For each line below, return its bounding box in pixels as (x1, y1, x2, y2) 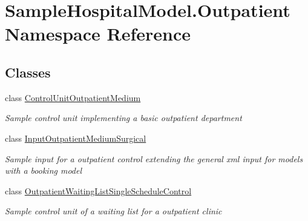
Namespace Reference (5, 21, 191, 46)
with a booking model (5, 164, 82, 177)
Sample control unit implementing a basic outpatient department (5, 111, 242, 124)
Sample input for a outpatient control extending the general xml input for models (5, 152, 303, 165)
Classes (5, 62, 51, 81)
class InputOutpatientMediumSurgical (5, 131, 146, 144)
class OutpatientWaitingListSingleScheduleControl (5, 184, 192, 197)
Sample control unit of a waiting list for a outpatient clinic (5, 205, 222, 217)
